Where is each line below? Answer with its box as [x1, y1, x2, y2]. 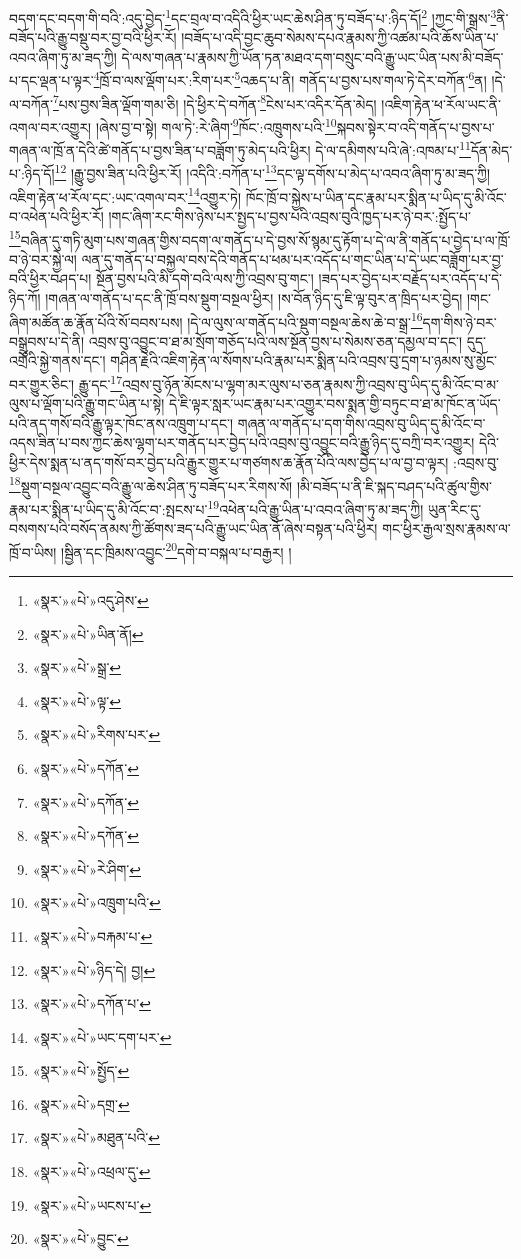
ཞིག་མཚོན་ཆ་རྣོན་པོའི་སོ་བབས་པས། [9, 311, 183, 332]
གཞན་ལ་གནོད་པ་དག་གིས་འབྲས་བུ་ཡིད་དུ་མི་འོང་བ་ [237, 412, 486, 433]
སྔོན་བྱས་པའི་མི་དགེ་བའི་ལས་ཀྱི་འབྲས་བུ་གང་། [95, 268, 314, 289]
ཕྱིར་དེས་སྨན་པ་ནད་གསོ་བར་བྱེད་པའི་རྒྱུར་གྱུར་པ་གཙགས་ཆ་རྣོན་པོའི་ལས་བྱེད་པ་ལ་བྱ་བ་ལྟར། [9, 452, 449, 473]
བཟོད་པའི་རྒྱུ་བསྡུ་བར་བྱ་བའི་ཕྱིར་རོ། [9, 27, 177, 48]
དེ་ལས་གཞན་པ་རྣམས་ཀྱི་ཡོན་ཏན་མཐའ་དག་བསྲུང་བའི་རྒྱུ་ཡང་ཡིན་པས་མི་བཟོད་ [121, 46, 504, 67]
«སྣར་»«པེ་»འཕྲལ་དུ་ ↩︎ [32, 1161, 151, 1182]
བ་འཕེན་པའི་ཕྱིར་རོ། [9, 205, 104, 226]
